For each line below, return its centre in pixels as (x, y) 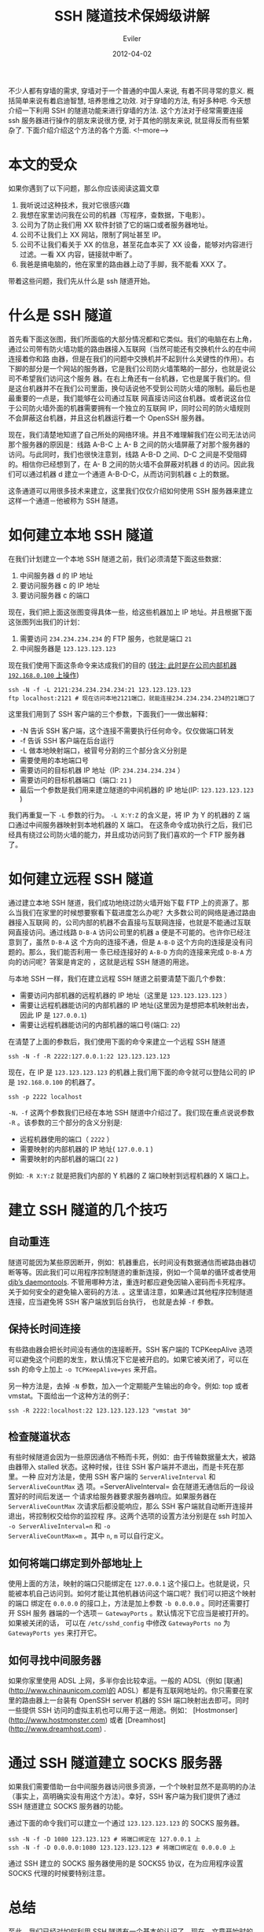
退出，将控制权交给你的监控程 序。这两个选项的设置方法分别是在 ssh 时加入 (130, 1516)
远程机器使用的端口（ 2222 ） (66, 1139)
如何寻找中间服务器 (55, 1660)
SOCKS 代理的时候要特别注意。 (59, 1873)
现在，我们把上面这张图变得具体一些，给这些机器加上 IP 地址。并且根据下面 (130, 612)
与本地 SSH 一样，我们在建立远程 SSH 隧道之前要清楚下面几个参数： (119, 978)
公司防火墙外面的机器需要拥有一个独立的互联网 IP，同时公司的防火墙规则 (132, 408)
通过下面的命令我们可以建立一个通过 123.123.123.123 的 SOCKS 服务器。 (126, 1822)
